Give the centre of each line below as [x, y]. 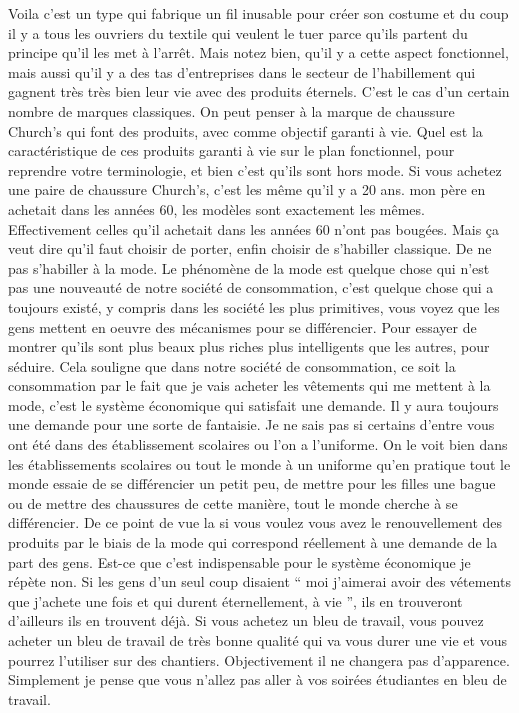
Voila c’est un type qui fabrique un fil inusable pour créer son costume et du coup [258, 13]
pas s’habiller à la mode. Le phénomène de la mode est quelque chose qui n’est [249, 267]
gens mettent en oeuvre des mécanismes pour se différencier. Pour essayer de [242, 326]
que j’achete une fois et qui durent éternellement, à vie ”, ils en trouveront [235, 600]
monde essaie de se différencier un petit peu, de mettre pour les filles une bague [252, 483]
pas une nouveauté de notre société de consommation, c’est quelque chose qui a [251, 287]
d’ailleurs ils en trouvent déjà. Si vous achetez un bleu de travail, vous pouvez [246, 620]
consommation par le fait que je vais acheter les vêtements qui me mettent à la [249, 385]
